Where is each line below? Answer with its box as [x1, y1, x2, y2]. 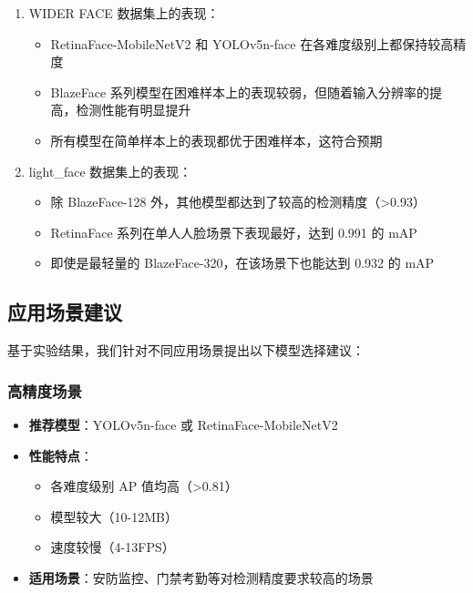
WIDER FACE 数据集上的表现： [28, 4, 220, 22]
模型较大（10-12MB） [50, 506, 179, 526]
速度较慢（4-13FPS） [50, 537, 175, 557]
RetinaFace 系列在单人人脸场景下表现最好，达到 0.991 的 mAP [50, 222, 417, 241]
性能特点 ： [28, 445, 93, 465]
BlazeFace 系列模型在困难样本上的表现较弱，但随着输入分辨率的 [50, 82, 429, 101]
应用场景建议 [7, 298, 122, 326]
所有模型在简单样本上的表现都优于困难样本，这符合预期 [50, 130, 383, 149]
